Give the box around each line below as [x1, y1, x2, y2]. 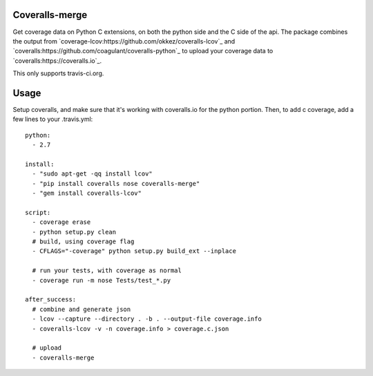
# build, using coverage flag [32, 238, 135, 245]
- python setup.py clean [32, 228, 117, 236]
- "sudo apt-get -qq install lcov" [32, 170, 153, 178]
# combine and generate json [32, 305, 131, 313]
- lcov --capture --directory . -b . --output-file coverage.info [32, 315, 262, 323]
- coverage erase [32, 218, 91, 226]
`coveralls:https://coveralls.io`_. [12, 56, 102, 65]
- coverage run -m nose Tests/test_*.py [32, 276, 171, 284]
